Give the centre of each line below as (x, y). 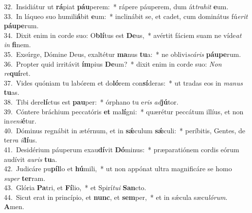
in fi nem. (18, 44)
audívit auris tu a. (31, 159)
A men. (14, 206)
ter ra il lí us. (21, 140)
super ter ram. (25, 178)
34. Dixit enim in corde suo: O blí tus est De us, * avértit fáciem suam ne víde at (123, 35)
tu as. (12, 92)
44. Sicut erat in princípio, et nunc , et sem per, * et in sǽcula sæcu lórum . (116, 197)
